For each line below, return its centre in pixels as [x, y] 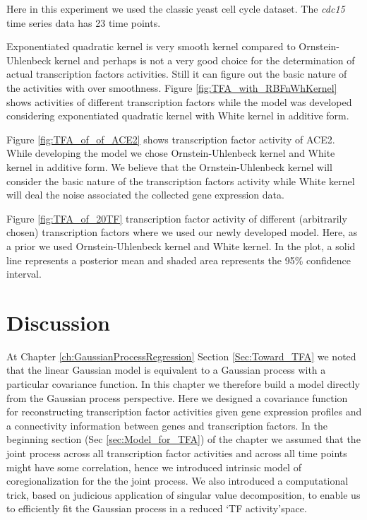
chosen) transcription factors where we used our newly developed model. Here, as [182, 232]
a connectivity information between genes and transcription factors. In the [167, 425]
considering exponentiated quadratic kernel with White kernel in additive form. [178, 116]
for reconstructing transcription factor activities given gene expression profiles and [184, 412]
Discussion [58, 322]
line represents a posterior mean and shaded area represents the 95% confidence [179, 260]
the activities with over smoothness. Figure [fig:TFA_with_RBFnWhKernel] [172, 87]
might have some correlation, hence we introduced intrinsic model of [154, 467]
